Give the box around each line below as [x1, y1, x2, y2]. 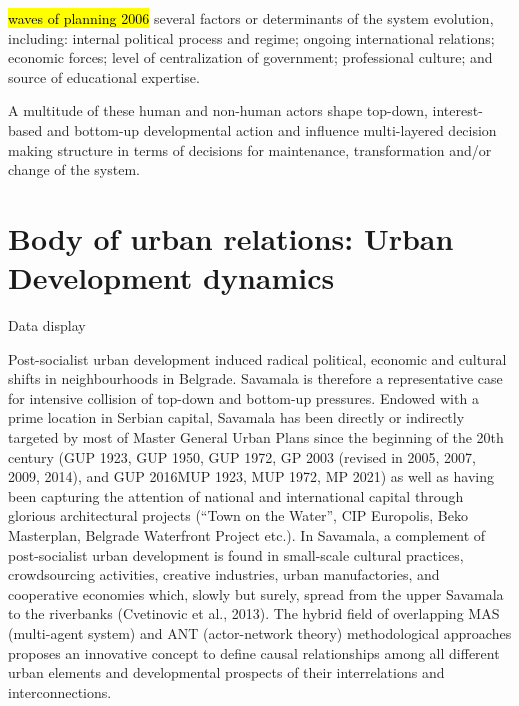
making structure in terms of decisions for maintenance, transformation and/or [8, 139, 492, 160]
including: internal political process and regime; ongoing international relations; [8, 27, 495, 48]
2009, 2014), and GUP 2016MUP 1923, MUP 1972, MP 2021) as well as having [8, 466, 494, 487]
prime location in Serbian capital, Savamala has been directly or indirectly [8, 407, 465, 428]
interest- [432, 100, 483, 121]
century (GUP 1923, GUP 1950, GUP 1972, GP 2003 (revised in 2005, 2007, [8, 446, 477, 467]
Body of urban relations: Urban [8, 217, 454, 258]
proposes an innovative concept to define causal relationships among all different [8, 642, 500, 663]
